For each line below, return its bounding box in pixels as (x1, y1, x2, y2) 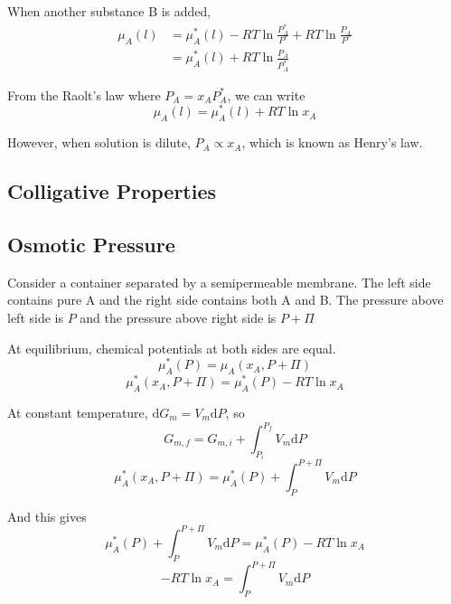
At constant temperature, (7, 402, 148, 421)
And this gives (7, 506, 87, 525)
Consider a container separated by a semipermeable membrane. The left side (7, 272, 431, 291)
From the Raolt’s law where (7, 85, 161, 104)
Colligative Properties (7, 177, 217, 205)
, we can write (227, 85, 305, 104)
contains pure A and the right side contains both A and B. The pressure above (7, 290, 444, 309)
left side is (7, 307, 63, 326)
